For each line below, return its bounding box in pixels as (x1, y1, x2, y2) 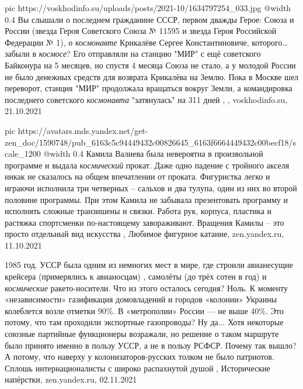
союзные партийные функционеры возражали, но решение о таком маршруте (5, 328, 279, 340)
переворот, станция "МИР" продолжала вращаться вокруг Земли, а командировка (5, 82, 292, 94)
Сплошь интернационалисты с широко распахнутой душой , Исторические (5, 362, 270, 374)
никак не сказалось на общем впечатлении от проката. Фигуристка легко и (5, 170, 270, 183)
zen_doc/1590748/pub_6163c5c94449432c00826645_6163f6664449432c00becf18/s (5, 136, 297, 148)
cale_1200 (5, 147, 41, 160)
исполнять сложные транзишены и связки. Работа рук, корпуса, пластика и (5, 205, 272, 217)
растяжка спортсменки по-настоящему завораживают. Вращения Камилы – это (5, 216, 284, 228)
